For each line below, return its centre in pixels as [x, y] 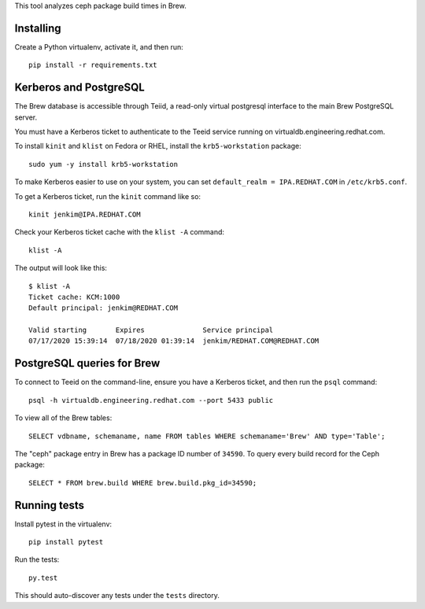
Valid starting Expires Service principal [151, 330]
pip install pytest [66, 542]
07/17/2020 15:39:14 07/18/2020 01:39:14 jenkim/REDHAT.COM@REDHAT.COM [174, 341]
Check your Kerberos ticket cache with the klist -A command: [119, 232]
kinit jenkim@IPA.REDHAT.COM [85, 214]
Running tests [50, 505]
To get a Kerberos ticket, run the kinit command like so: [107, 196]
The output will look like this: [61, 268]
